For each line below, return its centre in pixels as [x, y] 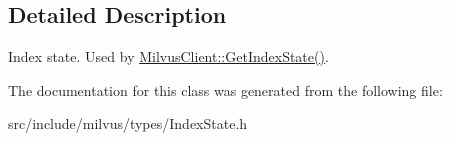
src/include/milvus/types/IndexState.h [128, 123]
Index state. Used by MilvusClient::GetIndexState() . [168, 56]
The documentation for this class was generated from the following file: [225, 89]
